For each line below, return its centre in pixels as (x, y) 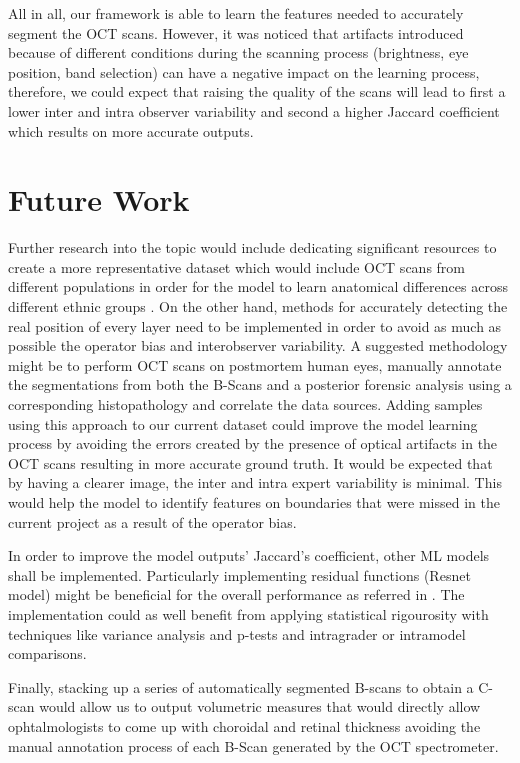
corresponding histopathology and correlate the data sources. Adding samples (245, 404)
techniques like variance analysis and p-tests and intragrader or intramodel (237, 633)
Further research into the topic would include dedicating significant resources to (252, 247)
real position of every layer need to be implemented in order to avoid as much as (255, 325)
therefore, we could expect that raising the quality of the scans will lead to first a (257, 91)
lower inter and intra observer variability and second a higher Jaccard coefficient (254, 110)
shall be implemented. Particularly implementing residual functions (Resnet (239, 574)
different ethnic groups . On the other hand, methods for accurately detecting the (258, 306)
